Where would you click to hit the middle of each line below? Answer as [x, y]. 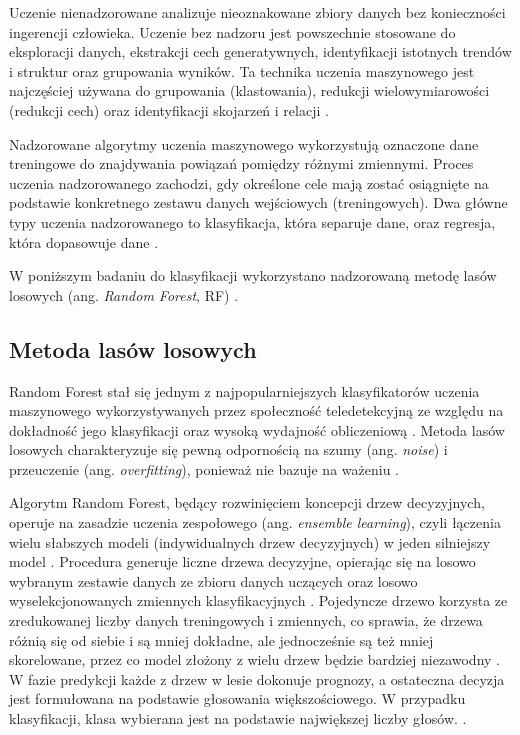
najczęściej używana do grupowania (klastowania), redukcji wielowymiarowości [249, 90]
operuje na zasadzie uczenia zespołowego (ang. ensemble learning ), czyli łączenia [255, 522]
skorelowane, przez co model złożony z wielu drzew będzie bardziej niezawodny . [254, 659]
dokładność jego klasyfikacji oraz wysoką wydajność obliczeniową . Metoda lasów [257, 429]
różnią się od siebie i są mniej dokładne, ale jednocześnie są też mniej [221, 639]
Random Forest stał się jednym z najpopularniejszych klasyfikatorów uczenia [244, 390]
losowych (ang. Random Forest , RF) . [124, 294]
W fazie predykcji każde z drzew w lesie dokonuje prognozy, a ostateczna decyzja [257, 678]
